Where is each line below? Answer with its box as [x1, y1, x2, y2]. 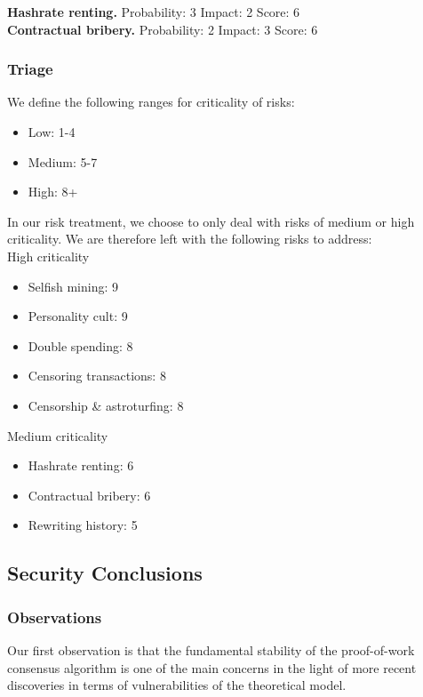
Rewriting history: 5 [28, 516, 138, 534]
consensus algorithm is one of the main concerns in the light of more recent [7, 658, 417, 677]
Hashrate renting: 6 [28, 456, 134, 475]
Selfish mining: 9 [28, 276, 119, 295]
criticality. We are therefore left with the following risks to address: [7, 229, 372, 248]
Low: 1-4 [28, 123, 76, 140]
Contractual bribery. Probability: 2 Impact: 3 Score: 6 [7, 20, 318, 38]
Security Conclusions [7, 559, 203, 587]
